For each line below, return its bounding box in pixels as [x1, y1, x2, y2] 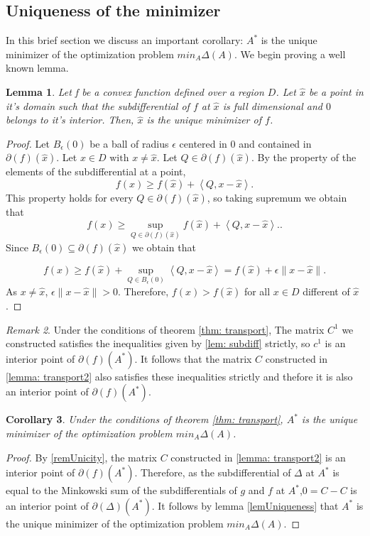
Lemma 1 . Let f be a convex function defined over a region [6, 84, 264, 99]
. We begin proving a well [234, 46, 346, 61]
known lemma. [6, 60, 69, 75]
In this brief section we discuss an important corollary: [6, 33, 244, 48]
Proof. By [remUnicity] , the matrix [6, 449, 157, 464]
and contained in [239, 136, 312, 151]
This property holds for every [6, 190, 134, 204]
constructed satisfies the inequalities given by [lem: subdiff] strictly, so [6, 336, 310, 351]
